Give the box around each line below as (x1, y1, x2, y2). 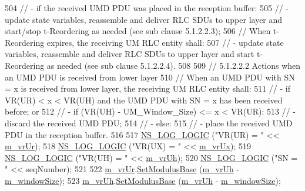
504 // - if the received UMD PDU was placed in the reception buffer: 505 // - (5, 2, 289, 14)
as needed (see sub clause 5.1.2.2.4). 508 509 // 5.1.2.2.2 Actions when (46, 59, 301, 71)
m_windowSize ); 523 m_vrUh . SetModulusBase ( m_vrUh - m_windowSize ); (5, 174, 281, 186)
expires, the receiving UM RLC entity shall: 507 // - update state (46, 36, 284, 48)
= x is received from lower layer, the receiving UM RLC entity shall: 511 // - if (5, 82, 291, 95)
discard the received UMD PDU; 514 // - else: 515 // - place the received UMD (5, 116, 293, 129)
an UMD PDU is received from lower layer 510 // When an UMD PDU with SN (5, 71, 295, 83)
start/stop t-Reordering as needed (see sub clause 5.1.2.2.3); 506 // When (5, 25, 271, 37)
